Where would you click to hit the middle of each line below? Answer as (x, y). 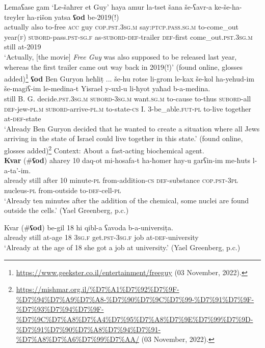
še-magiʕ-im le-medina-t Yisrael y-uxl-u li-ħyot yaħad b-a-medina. (107, 88)
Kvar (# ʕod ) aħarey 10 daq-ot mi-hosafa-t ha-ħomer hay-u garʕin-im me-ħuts (127, 160)
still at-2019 (23, 47)
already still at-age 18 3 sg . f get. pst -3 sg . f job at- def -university (101, 237)
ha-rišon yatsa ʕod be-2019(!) (73, 17)
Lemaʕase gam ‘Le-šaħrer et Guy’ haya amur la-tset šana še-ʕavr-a (108, 7)
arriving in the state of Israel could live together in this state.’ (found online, (124, 138)
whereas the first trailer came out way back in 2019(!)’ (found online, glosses (123, 66)
